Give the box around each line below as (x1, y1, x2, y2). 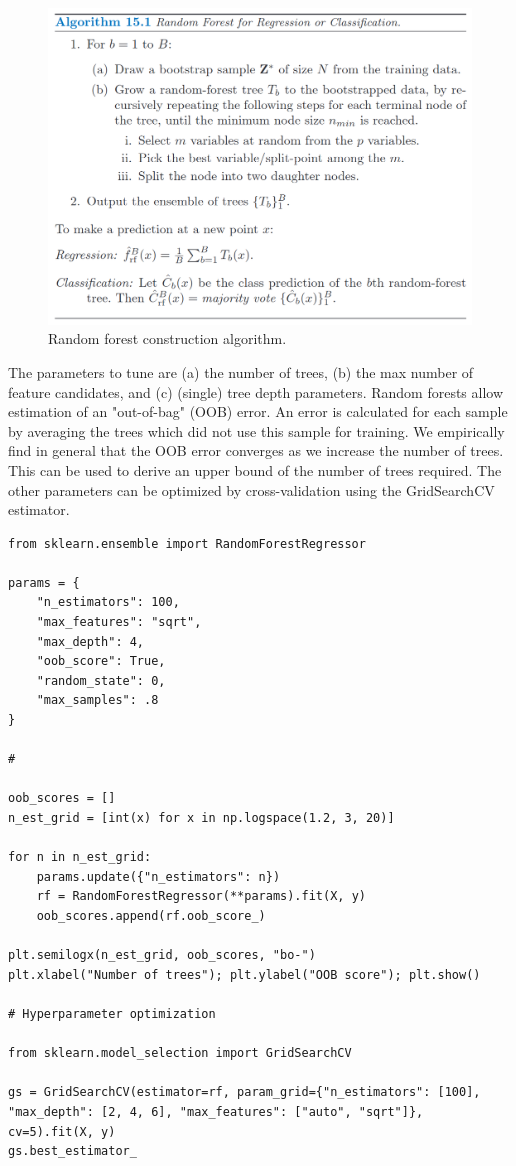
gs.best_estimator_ (8, 1144, 137, 1159)
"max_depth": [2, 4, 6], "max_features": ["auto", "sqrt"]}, (8, 1104, 424, 1119)
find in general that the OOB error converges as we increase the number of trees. (8, 440, 504, 461)
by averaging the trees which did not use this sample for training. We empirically (8, 420, 505, 441)
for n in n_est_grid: (8, 850, 152, 865)
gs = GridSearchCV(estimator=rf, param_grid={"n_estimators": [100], (8, 1085, 481, 1100)
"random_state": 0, (36, 673, 166, 688)
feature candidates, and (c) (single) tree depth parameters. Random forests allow (8, 381, 504, 402)
